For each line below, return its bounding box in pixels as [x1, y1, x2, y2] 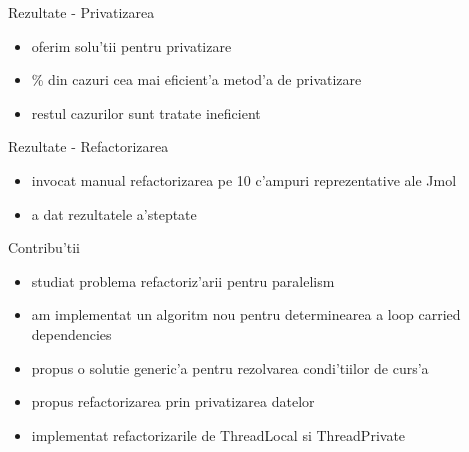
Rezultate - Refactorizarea [8, 136, 169, 157]
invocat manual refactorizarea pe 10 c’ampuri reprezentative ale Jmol [31, 169, 457, 190]
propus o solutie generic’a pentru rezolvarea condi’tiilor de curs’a [31, 357, 429, 378]
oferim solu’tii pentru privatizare [31, 35, 232, 56]
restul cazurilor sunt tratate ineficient [31, 102, 261, 123]
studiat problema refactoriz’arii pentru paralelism [31, 270, 335, 291]
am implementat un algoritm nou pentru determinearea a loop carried [31, 304, 461, 325]
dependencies [31, 323, 112, 344]
